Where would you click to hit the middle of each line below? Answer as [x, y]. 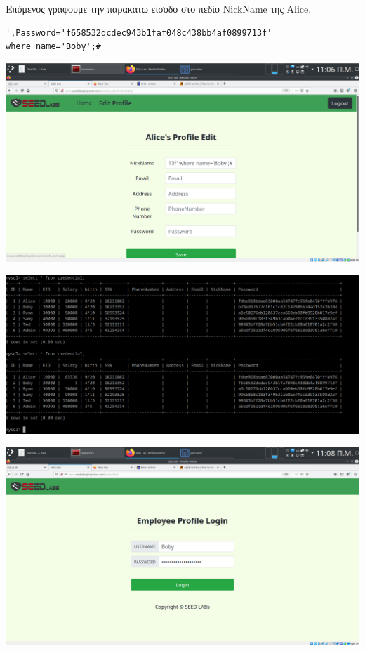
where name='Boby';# [54, 47]
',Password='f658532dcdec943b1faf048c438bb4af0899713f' [139, 33]
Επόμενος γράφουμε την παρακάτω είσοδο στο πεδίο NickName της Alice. [159, 8]
